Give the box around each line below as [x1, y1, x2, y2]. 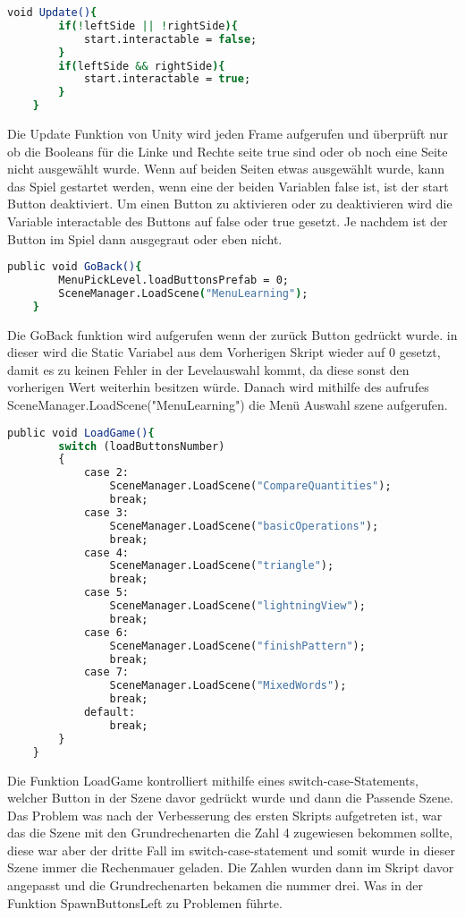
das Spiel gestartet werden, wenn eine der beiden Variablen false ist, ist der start [7, 176, 449, 195]
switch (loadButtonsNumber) [58, 439, 225, 453]
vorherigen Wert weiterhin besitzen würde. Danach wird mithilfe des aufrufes [7, 378, 429, 396]
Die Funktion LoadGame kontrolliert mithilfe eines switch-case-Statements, [7, 770, 418, 789]
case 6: [83, 625, 130, 639]
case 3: [83, 506, 130, 519]
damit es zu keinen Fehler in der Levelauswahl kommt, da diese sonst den [7, 360, 410, 378]
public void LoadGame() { [7, 426, 155, 439]
